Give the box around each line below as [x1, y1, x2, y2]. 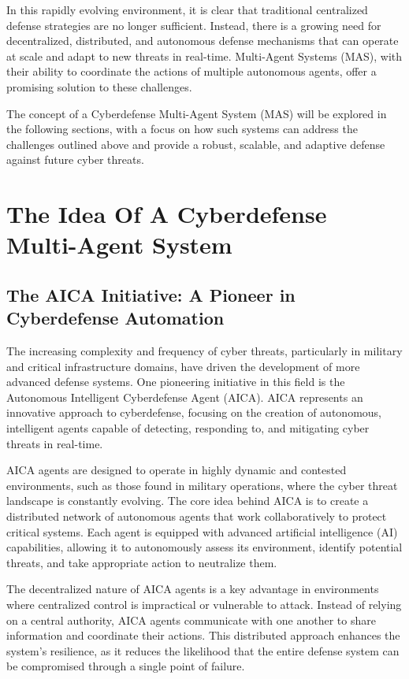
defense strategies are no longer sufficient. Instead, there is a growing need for [6, 17, 381, 33]
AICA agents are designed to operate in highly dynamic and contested [6, 462, 347, 478]
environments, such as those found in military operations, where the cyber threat [6, 477, 398, 493]
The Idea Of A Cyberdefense [6, 198, 327, 230]
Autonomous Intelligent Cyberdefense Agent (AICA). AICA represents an [6, 388, 363, 405]
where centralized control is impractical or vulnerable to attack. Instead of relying [6, 596, 402, 612]
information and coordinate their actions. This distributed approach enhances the [6, 627, 400, 644]
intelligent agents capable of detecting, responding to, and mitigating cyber [6, 420, 370, 436]
